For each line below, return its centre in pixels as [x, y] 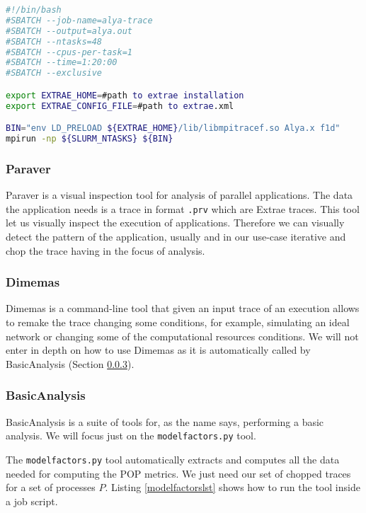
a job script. [32, 501]
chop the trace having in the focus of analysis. [105, 250]
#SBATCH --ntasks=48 [54, 41]
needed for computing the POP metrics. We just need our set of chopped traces [178, 473]
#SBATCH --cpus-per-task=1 [69, 52]
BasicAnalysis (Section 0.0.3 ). [70, 363]
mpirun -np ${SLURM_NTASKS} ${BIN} [90, 139]
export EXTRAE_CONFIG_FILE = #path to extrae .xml [120, 106]
